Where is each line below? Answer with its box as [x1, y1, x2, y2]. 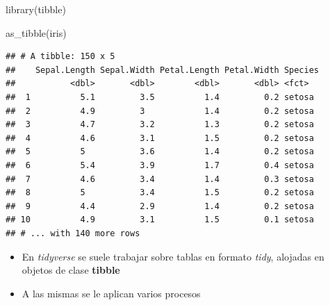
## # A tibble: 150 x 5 [6, 51, 115, 62]
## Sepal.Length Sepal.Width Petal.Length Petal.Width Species [6, 65, 320, 75]
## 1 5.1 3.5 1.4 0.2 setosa [6, 92, 314, 102]
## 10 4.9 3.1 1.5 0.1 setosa [6, 215, 314, 225]
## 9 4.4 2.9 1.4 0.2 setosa [6, 201, 314, 211]
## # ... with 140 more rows [6, 228, 140, 238]
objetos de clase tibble [22, 263, 120, 277]
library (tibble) [6, 2, 66, 16]
